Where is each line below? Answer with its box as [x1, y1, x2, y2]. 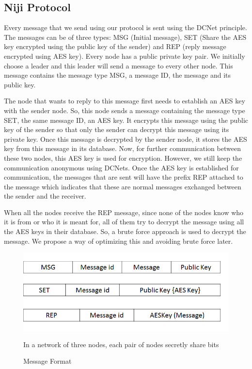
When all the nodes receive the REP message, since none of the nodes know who [4, 207, 244, 217]
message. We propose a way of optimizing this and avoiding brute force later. [4, 235, 233, 246]
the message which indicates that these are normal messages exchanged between [4, 181, 241, 191]
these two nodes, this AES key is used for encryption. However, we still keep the [4, 152, 242, 163]
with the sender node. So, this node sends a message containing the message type [4, 105, 245, 115]
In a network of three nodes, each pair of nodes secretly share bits [23, 339, 219, 350]
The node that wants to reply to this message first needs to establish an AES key [4, 96, 245, 106]
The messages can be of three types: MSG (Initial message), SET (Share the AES [4, 32, 247, 42]
